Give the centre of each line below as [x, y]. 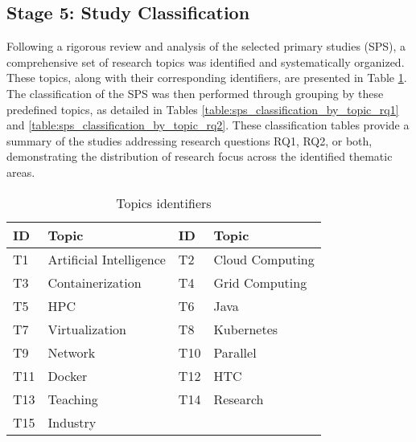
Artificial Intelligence [107, 259]
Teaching [73, 399]
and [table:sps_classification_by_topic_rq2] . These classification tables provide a [208, 125]
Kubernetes [246, 329]
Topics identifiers [164, 203]
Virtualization [87, 329]
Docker [68, 375]
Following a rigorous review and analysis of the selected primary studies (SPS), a [206, 46]
